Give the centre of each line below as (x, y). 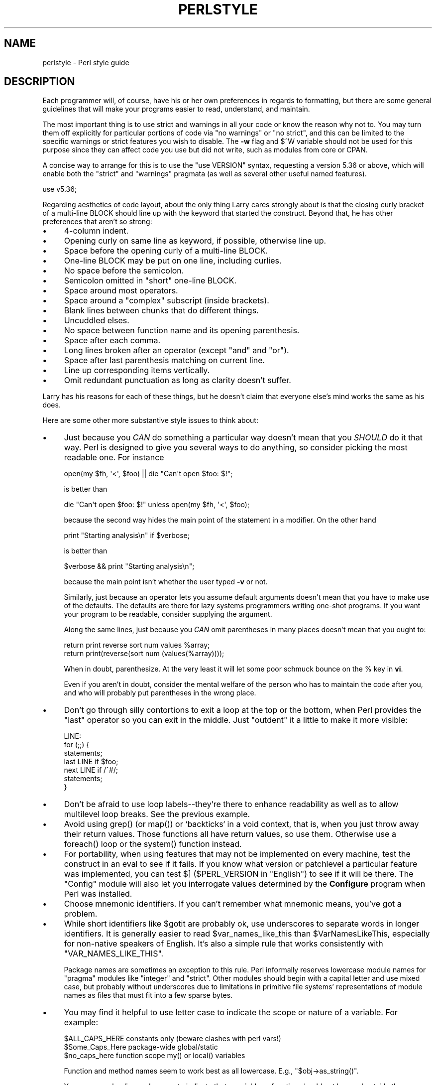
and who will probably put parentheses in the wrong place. (160, 693)
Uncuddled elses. (97, 321)
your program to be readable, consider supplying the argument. (168, 614)
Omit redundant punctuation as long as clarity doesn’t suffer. (177, 380)
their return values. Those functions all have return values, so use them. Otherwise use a (230, 834)
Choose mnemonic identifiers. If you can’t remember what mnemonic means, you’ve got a (233, 904)
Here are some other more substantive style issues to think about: (150, 420)
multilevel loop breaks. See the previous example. (157, 814)
